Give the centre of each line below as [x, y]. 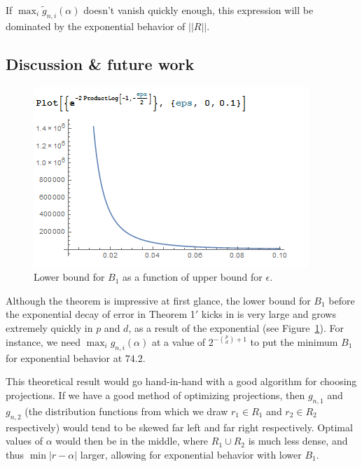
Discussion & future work [100, 63]
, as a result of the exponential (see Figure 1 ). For [236, 327]
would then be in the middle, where [132, 441]
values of [24, 441]
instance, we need [43, 342]
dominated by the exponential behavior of [96, 26]
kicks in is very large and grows [269, 314]
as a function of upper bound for [193, 277]
